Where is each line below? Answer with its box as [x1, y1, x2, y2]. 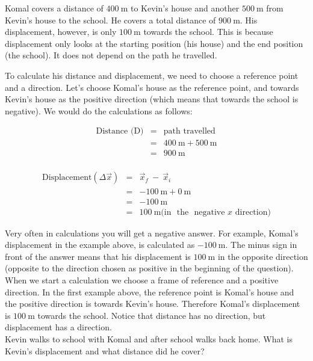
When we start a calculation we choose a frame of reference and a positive [5, 273, 279, 286]
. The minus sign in [225, 238, 297, 251]
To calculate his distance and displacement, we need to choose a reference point [5, 69, 299, 81]
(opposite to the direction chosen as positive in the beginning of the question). [5, 262, 294, 274]
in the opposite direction [217, 250, 308, 262]
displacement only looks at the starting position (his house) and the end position [5, 37, 303, 49]
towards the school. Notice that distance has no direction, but [37, 309, 266, 321]
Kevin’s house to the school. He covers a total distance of [5, 13, 216, 26]
